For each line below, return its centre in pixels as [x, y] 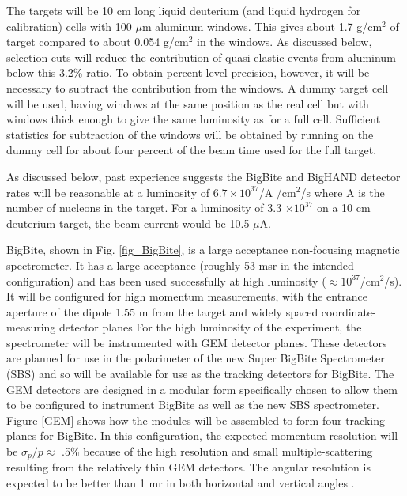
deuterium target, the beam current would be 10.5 [128, 223]
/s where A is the [343, 192]
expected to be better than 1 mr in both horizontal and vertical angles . [181, 483]
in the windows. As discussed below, [285, 42]
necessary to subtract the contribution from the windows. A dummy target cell [198, 87]
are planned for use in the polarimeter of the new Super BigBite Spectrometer [196, 358]
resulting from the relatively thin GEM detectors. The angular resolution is [188, 467]
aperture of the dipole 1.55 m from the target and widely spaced [162, 311]
